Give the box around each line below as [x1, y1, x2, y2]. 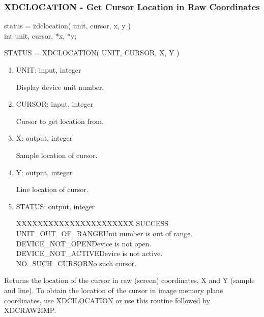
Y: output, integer [16, 167, 73, 177]
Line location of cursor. [16, 184, 89, 195]
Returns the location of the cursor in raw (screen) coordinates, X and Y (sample [4, 275, 255, 286]
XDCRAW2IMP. [4, 305, 56, 315]
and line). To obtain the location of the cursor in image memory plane [4, 284, 223, 295]
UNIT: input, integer [16, 65, 81, 75]
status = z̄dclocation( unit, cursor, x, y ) [4, 20, 131, 31]
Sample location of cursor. [16, 149, 98, 160]
